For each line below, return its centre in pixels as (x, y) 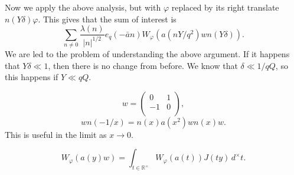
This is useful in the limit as (56, 134)
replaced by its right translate (225, 7)
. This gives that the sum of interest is (107, 19)
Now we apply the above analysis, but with (83, 7)
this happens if (32, 77)
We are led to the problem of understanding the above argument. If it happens (147, 53)
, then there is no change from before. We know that (143, 65)
